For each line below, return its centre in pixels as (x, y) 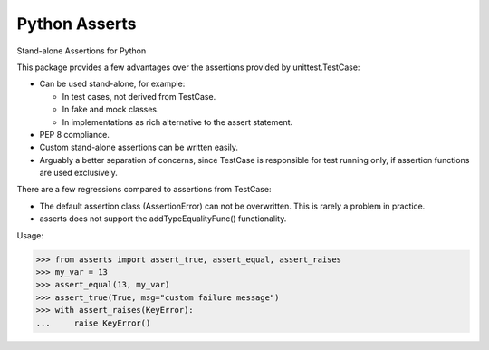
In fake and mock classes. (110, 110)
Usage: (30, 235)
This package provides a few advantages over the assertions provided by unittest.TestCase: (188, 67)
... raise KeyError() (93, 323)
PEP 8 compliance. (75, 134)
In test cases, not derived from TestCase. (139, 96)
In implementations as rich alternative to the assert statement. (177, 122)
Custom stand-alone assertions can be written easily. (139, 147)
